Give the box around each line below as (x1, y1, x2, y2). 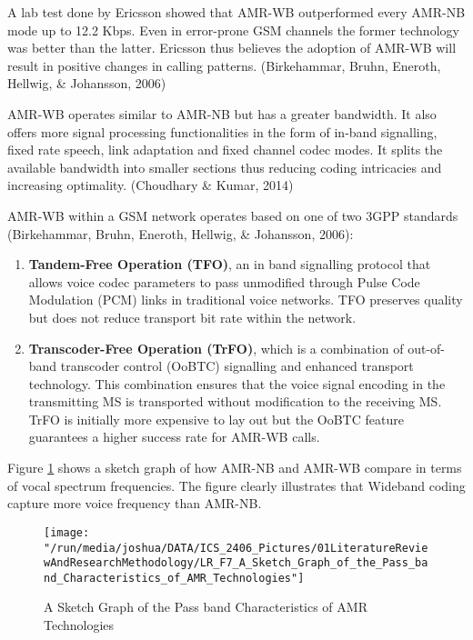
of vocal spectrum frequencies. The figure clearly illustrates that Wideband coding (7, 475, 466, 495)
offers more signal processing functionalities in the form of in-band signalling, (7, 122, 438, 141)
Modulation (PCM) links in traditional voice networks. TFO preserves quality (28, 290, 463, 309)
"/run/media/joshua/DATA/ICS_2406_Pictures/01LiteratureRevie (44, 541, 428, 555)
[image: (44, 525, 90, 539)
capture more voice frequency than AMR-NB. (7, 494, 262, 513)
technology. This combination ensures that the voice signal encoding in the (28, 374, 446, 393)
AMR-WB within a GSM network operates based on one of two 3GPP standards (7, 205, 458, 225)
